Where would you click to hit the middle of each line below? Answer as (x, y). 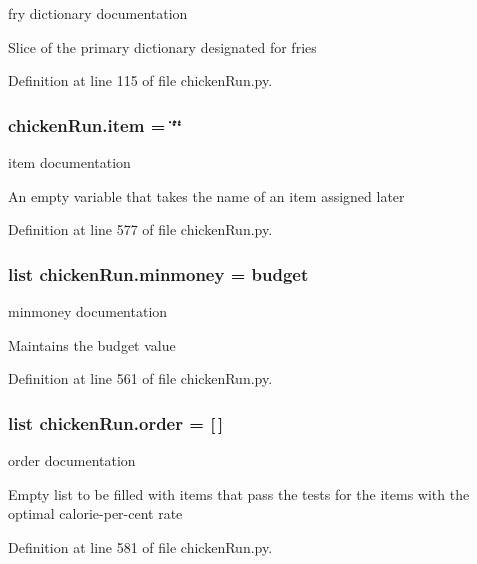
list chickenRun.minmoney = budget (158, 273)
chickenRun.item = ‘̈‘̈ (95, 124)
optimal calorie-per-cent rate (95, 513)
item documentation (69, 162)
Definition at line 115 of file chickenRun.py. (140, 80)
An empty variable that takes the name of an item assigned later (206, 195)
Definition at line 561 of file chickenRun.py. (140, 378)
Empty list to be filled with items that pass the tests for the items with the (239, 493)
